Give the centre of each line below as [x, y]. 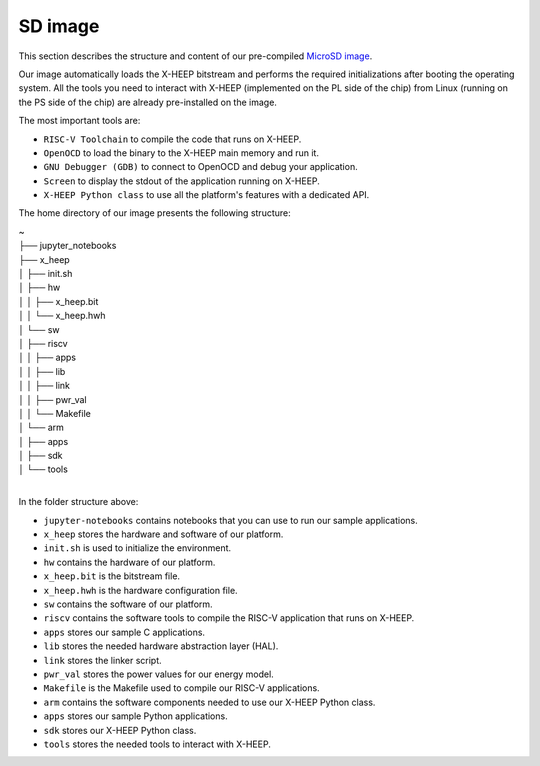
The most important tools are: [79, 121]
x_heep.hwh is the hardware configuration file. [141, 590]
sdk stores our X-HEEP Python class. [120, 730]
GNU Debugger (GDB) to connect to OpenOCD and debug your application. [201, 167]
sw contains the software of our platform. [128, 604]
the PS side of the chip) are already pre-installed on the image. [147, 102]
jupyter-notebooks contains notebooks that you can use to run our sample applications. [231, 520]
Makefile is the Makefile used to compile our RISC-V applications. [181, 688]
